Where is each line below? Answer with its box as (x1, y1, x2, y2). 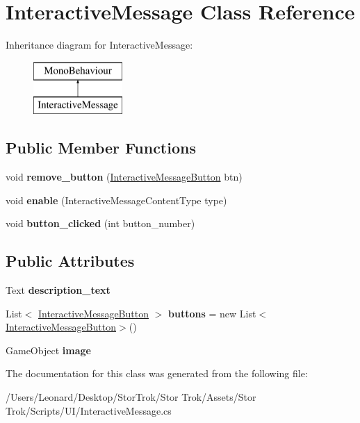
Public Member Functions (6, 137, 196, 158)
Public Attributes (6, 250, 135, 272)
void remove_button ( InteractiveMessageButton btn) (6, 169, 243, 184)
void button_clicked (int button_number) (6, 216, 195, 231)
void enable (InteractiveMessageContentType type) (6, 192, 227, 207)
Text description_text (6, 283, 111, 297)
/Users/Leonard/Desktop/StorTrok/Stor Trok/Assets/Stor (6, 390, 256, 404)
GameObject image (6, 342, 91, 357)
